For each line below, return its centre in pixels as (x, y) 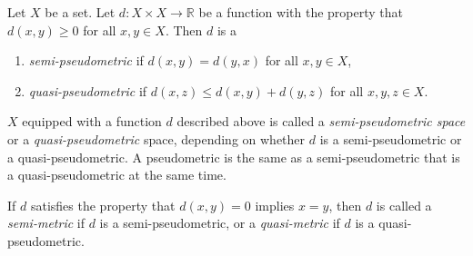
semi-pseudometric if (86, 60)
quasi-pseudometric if (88, 90)
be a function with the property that (301, 12)
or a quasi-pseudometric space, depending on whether (156, 138)
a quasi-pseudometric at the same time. (117, 175)
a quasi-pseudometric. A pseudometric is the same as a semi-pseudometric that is (234, 157)
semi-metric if (46, 223)
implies (275, 205)
